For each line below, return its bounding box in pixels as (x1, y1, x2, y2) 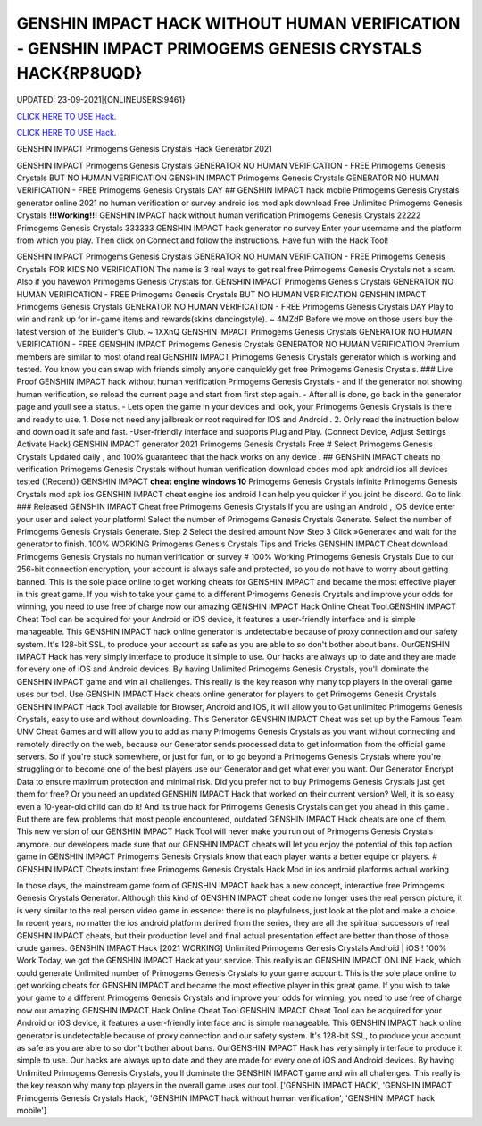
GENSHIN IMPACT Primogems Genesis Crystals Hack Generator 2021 (16, 144, 272, 154)
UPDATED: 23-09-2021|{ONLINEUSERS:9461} (16, 95, 187, 105)
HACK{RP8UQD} (16, 63, 143, 84)
